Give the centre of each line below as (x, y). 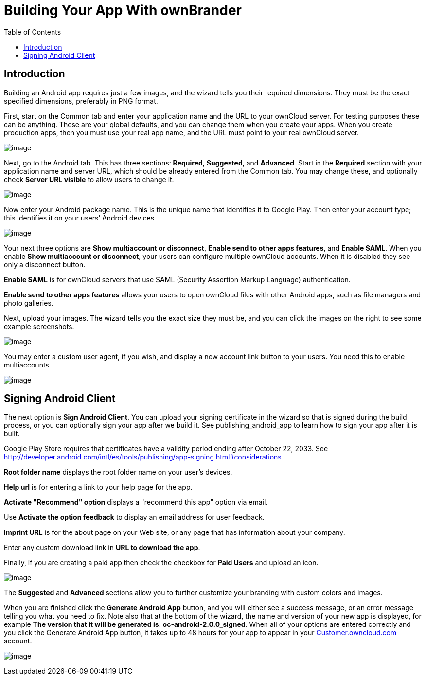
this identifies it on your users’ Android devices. (80, 218)
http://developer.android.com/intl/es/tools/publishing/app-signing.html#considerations (143, 457)
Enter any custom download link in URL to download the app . (102, 548)
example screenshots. (39, 326)
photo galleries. (29, 303)
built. (12, 434)
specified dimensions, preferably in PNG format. (81, 101)
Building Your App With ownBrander (123, 10)
